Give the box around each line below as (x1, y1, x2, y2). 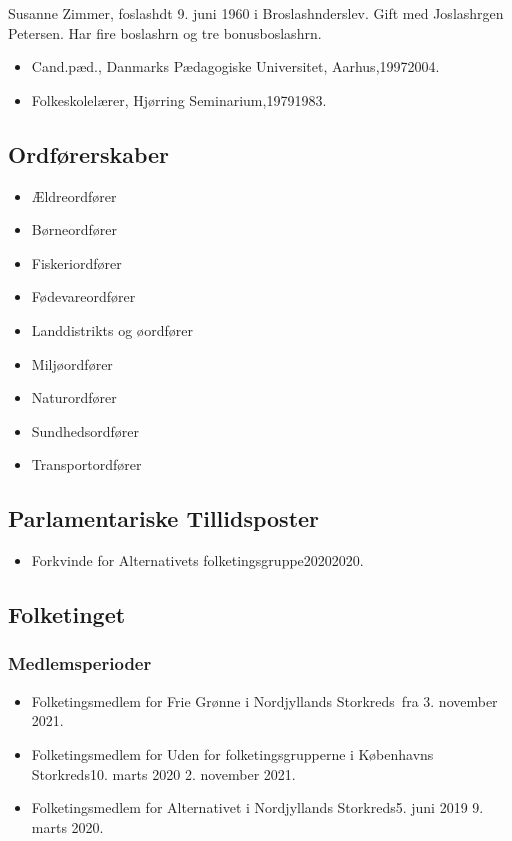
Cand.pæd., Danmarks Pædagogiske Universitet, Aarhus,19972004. (31, 56, 440, 77)
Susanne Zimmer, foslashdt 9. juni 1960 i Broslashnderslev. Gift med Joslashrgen (8, 3, 504, 23)
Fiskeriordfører (31, 252, 122, 273)
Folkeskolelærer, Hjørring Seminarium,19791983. (31, 89, 327, 110)
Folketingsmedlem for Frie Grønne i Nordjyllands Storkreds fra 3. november (31, 690, 498, 711)
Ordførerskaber (8, 138, 170, 169)
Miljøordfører (31, 353, 113, 374)
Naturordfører (31, 387, 117, 408)
